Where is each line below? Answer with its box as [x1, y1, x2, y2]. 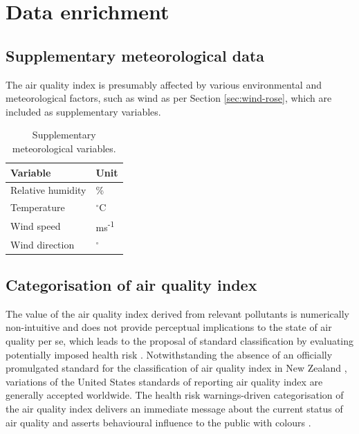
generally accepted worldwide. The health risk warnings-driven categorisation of [6, 388, 344, 402]
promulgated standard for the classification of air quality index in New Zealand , [6, 361, 347, 375]
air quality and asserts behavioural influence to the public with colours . [6, 415, 311, 429]
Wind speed [10, 218, 61, 233]
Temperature [10, 200, 65, 215]
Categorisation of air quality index [6, 274, 257, 296]
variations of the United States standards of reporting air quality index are [6, 374, 323, 388]
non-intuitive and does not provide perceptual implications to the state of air [6, 320, 332, 334]
